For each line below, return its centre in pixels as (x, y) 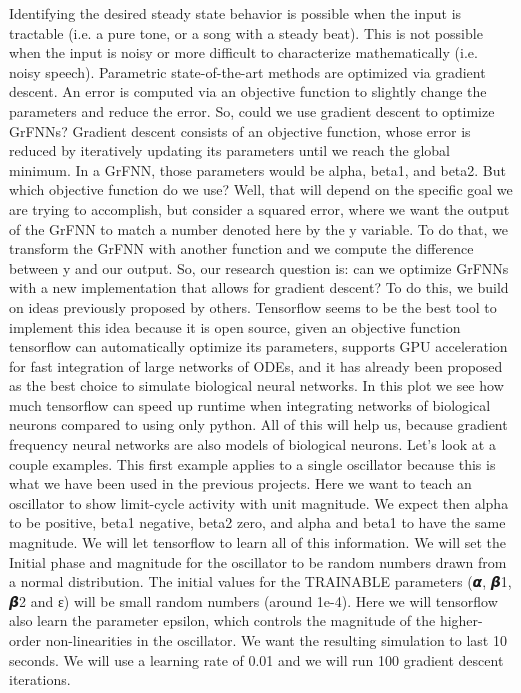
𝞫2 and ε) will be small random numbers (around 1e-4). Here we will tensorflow (253, 600)
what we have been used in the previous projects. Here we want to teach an (240, 483)
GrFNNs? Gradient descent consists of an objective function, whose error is (240, 130)
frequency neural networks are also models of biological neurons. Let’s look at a (252, 444)
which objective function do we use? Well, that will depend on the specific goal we (261, 189)
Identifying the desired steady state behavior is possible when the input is (235, 13)
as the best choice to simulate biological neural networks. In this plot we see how (256, 385)
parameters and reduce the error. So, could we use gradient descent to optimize (252, 110)
